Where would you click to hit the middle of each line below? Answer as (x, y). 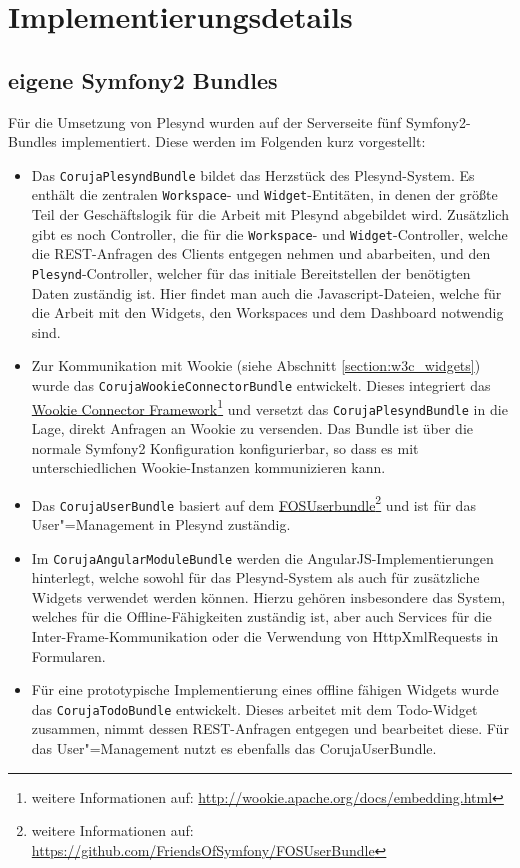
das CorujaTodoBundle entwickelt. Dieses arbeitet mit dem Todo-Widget (254, 708)
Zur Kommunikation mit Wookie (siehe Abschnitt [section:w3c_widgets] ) (256, 365)
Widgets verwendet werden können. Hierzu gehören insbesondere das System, (268, 596)
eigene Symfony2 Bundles (143, 79)
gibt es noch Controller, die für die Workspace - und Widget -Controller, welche (269, 233)
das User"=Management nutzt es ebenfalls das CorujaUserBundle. (234, 748)
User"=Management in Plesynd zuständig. (161, 524)
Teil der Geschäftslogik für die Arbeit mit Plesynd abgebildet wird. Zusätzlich (270, 214)
